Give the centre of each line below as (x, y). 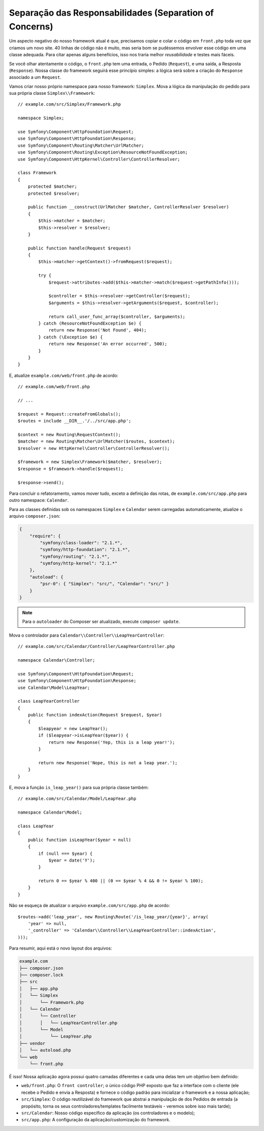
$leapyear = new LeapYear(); (73, 728)
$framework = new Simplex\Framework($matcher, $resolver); (90, 462)
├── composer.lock (41, 975)
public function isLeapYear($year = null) (79, 840)
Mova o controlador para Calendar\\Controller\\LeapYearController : (87, 635)
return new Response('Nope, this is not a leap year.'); (108, 763)
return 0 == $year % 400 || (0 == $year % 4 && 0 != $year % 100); (121, 881)
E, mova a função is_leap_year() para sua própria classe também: (79, 787)
